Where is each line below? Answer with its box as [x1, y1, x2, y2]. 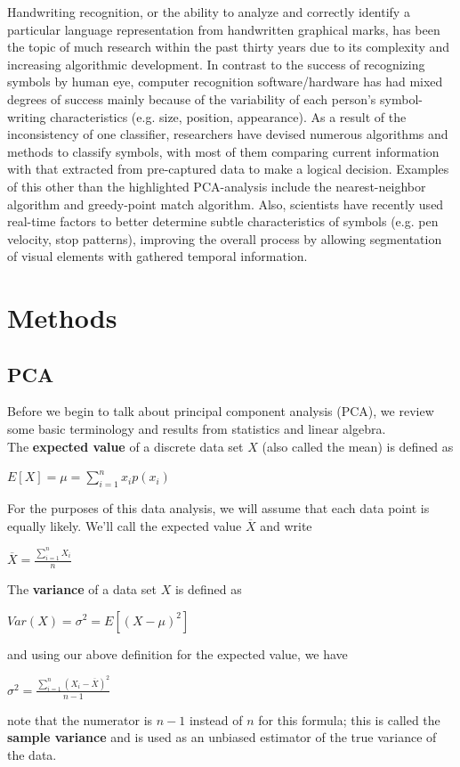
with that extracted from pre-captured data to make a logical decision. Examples [7, 159, 449, 178]
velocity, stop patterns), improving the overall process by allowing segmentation [7, 229, 442, 248]
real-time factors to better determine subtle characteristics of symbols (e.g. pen [7, 212, 439, 231]
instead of [189, 710, 243, 729]
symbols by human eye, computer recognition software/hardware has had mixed [7, 72, 443, 91]
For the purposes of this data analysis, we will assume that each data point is [7, 499, 430, 518]
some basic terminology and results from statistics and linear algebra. [7, 420, 386, 438]
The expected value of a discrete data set [7, 437, 244, 455]
